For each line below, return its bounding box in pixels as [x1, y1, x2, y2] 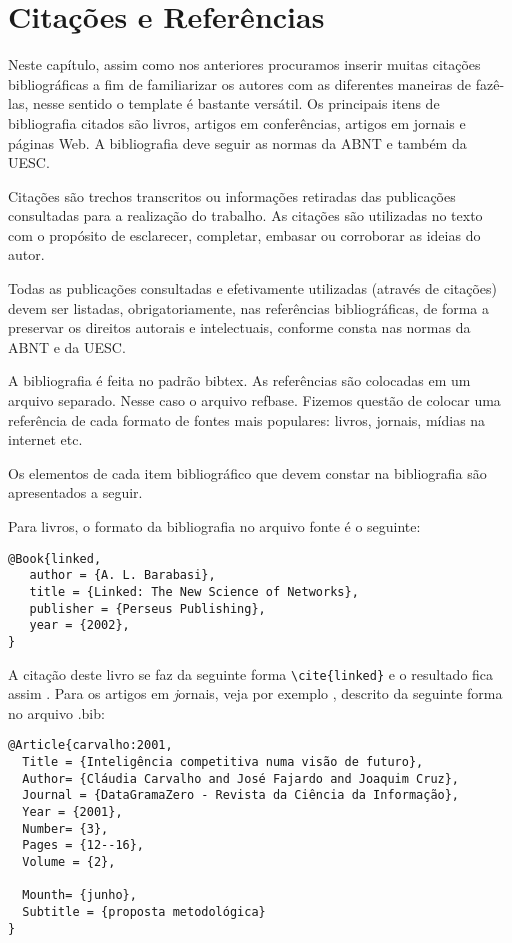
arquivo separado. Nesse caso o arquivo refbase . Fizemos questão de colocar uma [8, 390, 501, 411]
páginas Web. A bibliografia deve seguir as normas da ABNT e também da [8, 132, 467, 153]
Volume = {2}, [22, 854, 116, 869]
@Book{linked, [8, 551, 102, 566]
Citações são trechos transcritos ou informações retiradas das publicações [8, 185, 456, 206]
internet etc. [8, 429, 83, 450]
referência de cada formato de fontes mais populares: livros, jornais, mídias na [8, 409, 486, 430]
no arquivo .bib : [8, 702, 105, 723]
